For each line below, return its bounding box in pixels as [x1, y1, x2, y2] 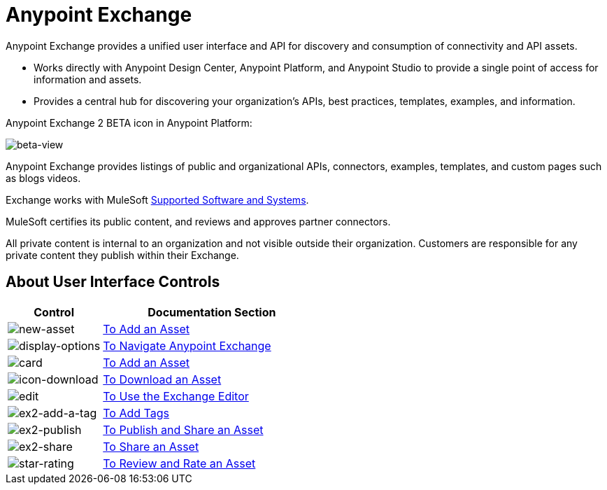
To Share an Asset [103, 439, 199, 454]
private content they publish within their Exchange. [6, 248, 239, 261]
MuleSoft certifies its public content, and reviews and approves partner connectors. [6, 215, 391, 227]
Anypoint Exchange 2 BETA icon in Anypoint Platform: [6, 116, 252, 129]
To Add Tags [103, 405, 169, 420]
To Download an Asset [103, 372, 222, 386]
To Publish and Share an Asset [103, 422, 264, 437]
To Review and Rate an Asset [103, 456, 256, 470]
